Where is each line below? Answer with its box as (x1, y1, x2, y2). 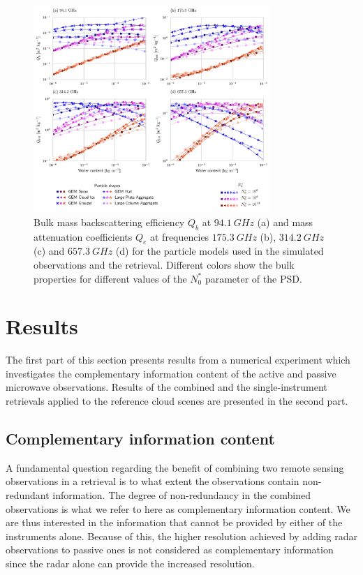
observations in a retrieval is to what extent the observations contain (6, 474, 299, 488)
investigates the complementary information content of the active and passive (6, 366, 336, 380)
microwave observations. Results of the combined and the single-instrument (6, 380, 327, 394)
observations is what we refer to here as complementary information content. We (6, 501, 350, 516)
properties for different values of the (34, 271, 187, 285)
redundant (6, 487, 50, 502)
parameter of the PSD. (205, 271, 302, 285)
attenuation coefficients (34, 229, 133, 244)
